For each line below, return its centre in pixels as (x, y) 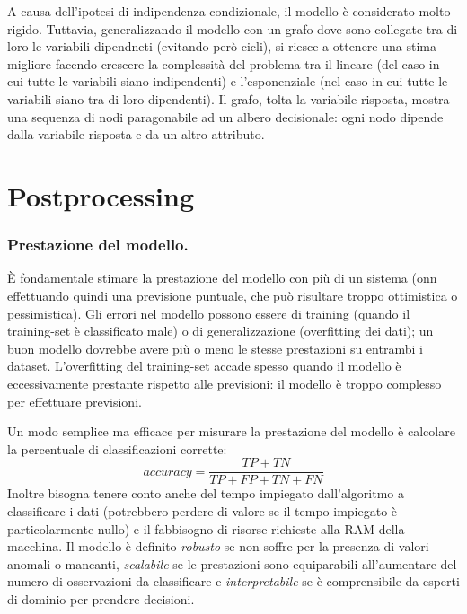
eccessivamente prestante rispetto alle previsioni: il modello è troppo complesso (225, 383)
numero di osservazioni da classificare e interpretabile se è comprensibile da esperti (233, 581)
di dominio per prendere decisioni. (101, 598)
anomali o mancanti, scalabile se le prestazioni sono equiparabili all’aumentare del (232, 563)
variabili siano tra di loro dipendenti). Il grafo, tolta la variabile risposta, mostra (229, 98)
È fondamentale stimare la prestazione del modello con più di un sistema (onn (222, 278)
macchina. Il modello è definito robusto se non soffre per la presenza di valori (218, 546)
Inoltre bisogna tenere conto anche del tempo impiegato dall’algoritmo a (206, 493)
